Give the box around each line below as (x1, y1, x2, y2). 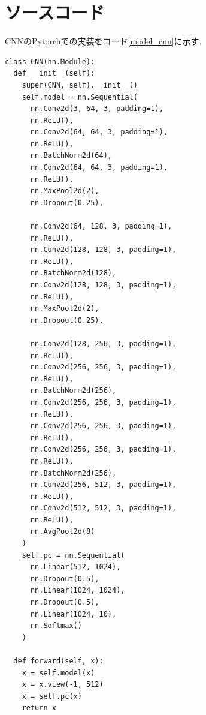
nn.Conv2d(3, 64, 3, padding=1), (30, 104, 163, 113)
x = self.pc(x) (22, 692, 82, 701)
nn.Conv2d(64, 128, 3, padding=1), (30, 222, 172, 231)
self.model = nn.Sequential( (22, 92, 138, 101)
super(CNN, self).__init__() (22, 80, 138, 89)
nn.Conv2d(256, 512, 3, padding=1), (30, 480, 177, 489)
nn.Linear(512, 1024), (30, 563, 121, 572)
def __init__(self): (13, 69, 95, 78)
